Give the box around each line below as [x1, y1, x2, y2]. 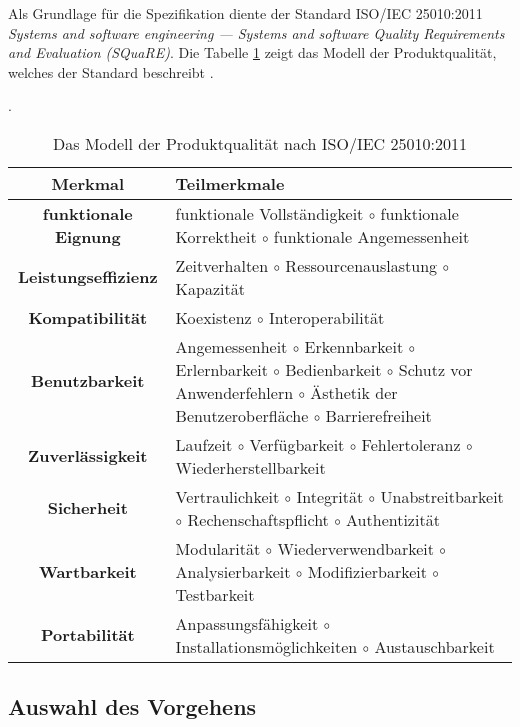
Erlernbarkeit [175, 357, 268, 381]
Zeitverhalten [175, 253, 269, 277]
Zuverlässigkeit [28, 444, 148, 468]
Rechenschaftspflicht [187, 507, 329, 531]
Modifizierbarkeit [307, 559, 427, 583]
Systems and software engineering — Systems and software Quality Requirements [8, 22, 505, 43]
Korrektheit [175, 224, 257, 248]
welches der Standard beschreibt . [8, 61, 214, 82]
